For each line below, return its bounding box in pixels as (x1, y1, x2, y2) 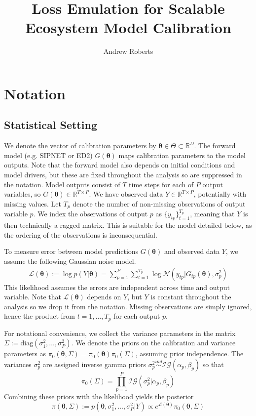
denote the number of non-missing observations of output (73, 198, 246, 208)
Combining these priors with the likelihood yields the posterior (4, 391, 194, 402)
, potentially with (193, 189, 247, 199)
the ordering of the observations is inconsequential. (4, 229, 157, 240)
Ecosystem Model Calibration (25, 17, 231, 38)
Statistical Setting (4, 117, 97, 132)
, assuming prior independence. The (135, 348, 244, 359)
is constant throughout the (150, 291, 231, 302)
